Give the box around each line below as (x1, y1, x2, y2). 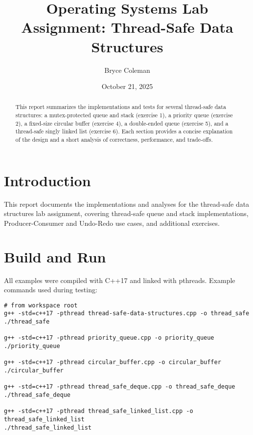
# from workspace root (4, 302, 78, 309)
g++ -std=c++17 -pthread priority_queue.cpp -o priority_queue (4, 334, 214, 342)
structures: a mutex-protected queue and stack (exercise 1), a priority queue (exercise (15, 111, 233, 119)
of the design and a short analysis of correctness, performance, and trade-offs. (15, 135, 213, 144)
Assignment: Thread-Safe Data (21, 17, 233, 37)
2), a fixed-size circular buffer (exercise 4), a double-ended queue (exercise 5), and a (15, 119, 229, 127)
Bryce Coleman (104, 65, 150, 75)
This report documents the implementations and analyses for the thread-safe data (4, 198, 250, 209)
